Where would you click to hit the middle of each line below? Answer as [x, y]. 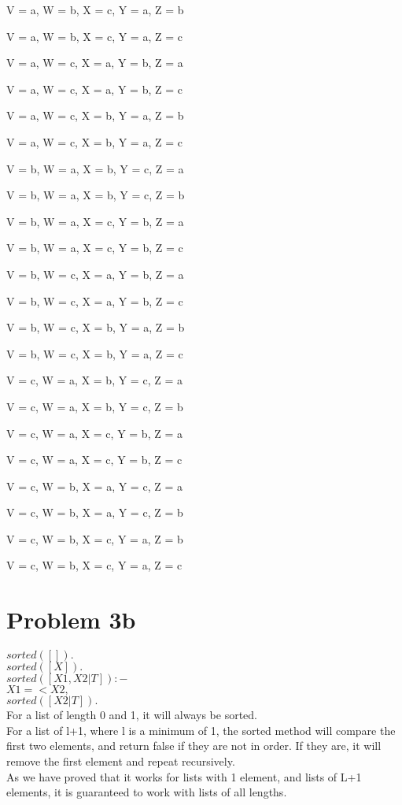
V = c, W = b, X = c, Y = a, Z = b [95, 538]
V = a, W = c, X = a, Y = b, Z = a [95, 63]
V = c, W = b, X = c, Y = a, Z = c [94, 565]
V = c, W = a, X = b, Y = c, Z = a [94, 380]
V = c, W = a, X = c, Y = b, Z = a [94, 433]
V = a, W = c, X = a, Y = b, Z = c [94, 89]
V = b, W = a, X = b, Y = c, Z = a [95, 168]
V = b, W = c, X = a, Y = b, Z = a [95, 274]
